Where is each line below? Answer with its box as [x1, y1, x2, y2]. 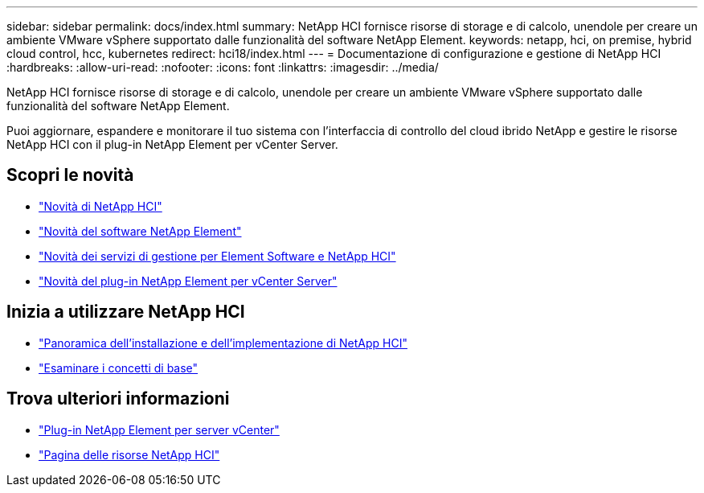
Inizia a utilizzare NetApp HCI [6, 302, 245, 323]
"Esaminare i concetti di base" [39, 360, 199, 375]
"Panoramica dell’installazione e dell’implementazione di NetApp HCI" [39, 335, 407, 350]
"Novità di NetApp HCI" [39, 199, 162, 213]
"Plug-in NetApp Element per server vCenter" [39, 422, 280, 437]
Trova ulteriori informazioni [6, 388, 230, 409]
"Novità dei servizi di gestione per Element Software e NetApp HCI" [39, 249, 396, 263]
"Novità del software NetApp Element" [39, 224, 242, 238]
